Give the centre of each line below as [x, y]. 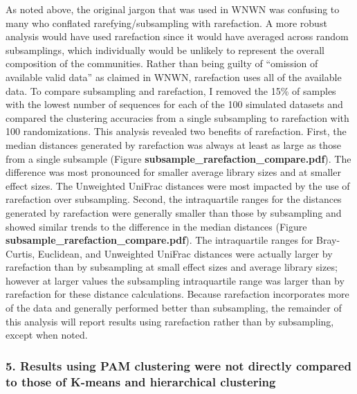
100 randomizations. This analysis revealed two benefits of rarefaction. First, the [176, 131]
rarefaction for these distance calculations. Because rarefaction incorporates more [177, 294]
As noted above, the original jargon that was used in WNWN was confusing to [173, 9]
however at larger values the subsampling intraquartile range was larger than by [175, 280]
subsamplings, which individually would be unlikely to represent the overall [165, 50]
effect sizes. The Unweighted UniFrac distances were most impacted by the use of [178, 185]
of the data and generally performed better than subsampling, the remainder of [174, 308]
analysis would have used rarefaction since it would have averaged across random [177, 36]
